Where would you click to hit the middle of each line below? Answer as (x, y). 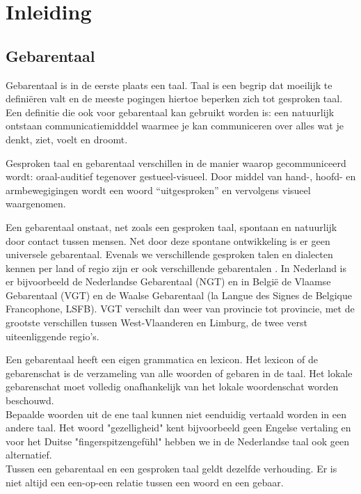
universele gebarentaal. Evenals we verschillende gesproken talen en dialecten (169, 254)
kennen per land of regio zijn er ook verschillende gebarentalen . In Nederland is (176, 268)
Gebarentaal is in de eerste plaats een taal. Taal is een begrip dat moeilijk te (169, 85)
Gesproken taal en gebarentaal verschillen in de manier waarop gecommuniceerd (176, 162)
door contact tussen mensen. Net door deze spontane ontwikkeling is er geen (168, 240)
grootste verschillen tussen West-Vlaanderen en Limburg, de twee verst (157, 322)
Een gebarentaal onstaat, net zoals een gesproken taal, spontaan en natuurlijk (171, 226)
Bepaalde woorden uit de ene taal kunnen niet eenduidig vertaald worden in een (176, 414)
